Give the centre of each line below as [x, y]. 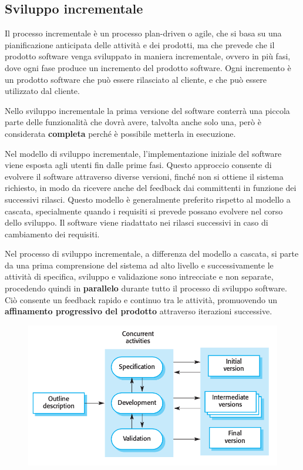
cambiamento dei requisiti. [52, 234]
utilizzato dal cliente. [42, 91]
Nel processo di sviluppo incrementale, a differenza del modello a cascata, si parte [152, 254]
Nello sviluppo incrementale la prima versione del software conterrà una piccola [147, 110]
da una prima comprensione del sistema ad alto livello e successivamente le [139, 265]
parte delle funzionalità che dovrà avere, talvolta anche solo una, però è [133, 122]
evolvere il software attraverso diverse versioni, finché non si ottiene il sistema [144, 176]
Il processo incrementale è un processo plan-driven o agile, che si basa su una [143, 33]
